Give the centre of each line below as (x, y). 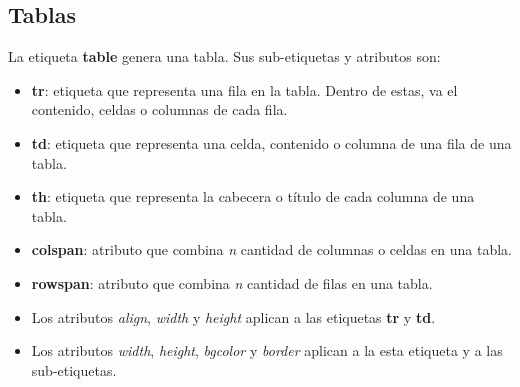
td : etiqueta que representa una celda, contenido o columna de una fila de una (271, 142)
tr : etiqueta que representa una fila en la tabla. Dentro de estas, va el (244, 89)
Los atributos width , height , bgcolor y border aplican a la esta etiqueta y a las (267, 350)
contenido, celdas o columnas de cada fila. (159, 109)
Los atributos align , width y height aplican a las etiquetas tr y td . (233, 316)
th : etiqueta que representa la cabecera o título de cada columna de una (253, 196)
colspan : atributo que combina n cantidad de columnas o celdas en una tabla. (272, 249)
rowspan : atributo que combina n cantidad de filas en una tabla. (232, 282)
